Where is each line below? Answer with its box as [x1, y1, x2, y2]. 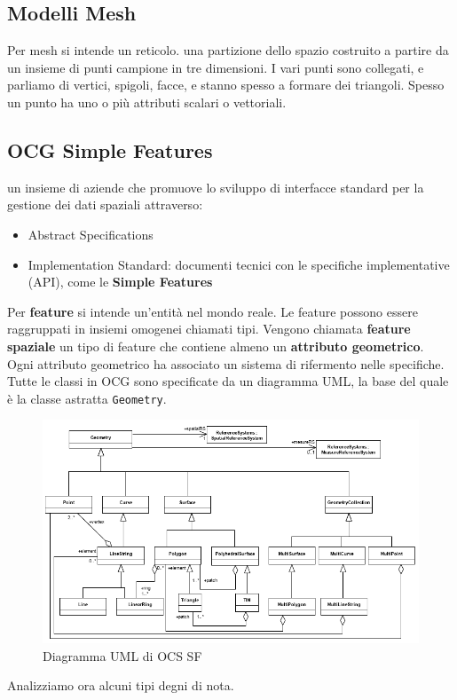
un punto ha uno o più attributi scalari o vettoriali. [7, 92, 287, 111]
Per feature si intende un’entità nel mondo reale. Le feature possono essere [7, 302, 418, 320]
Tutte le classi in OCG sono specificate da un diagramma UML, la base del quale [7, 372, 449, 390]
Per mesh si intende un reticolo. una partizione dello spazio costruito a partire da [7, 41, 449, 59]
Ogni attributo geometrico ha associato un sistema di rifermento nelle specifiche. [7, 354, 445, 373]
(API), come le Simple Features [28, 272, 213, 291]
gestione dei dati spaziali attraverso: [7, 195, 203, 214]
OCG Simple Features [7, 136, 213, 163]
